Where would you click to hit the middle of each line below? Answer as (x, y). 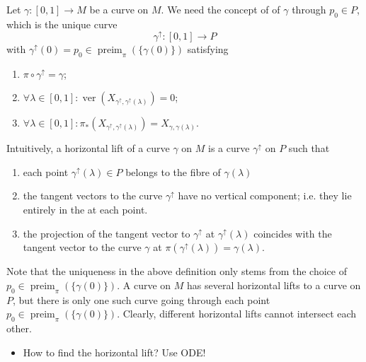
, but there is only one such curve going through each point (142, 299)
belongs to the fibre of (173, 171)
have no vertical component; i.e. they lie (265, 195)
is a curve (229, 148)
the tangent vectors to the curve (93, 195)
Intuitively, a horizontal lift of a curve (88, 148)
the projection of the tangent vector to (107, 233)
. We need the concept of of (221, 9)
